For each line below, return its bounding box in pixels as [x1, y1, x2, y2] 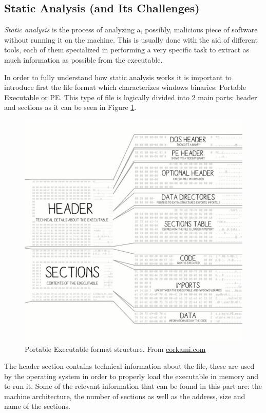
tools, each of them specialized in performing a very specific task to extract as [4, 44, 250, 55]
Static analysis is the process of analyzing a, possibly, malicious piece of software [4, 24, 258, 35]
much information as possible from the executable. [4, 54, 163, 65]
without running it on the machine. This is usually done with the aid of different [4, 34, 258, 45]
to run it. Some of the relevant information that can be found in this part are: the [4, 381, 262, 391]
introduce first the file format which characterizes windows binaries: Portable [4, 82, 246, 92]
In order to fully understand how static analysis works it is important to [4, 71, 232, 82]
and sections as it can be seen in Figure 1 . [4, 102, 137, 112]
